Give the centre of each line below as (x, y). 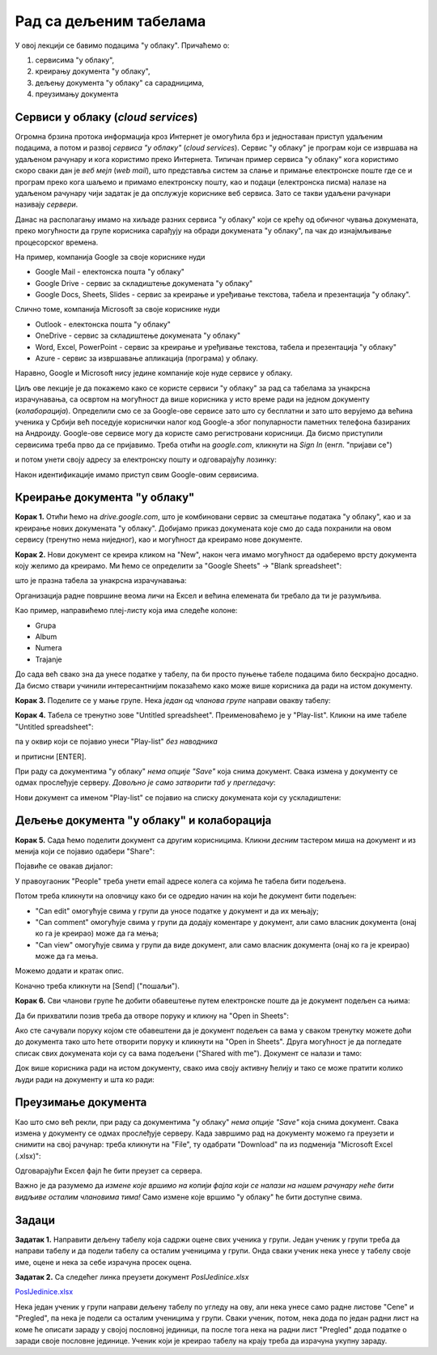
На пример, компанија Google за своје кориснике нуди (110, 257)
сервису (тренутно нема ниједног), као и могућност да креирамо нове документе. (159, 539)
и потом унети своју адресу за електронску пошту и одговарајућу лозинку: (146, 460)
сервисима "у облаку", (75, 60)
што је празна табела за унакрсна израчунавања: (101, 581)
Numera (49, 648)
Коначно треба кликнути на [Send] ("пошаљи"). (97, 986)
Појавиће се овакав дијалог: (64, 866)
